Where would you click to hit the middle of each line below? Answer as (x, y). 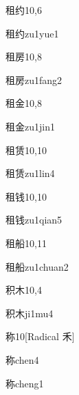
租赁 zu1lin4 (30, 173)
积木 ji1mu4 (30, 313)
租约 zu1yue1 (32, 33)
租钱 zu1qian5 (34, 220)
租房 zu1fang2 (34, 79)
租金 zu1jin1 (30, 126)
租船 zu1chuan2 (37, 266)
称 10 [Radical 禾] (40, 336)
